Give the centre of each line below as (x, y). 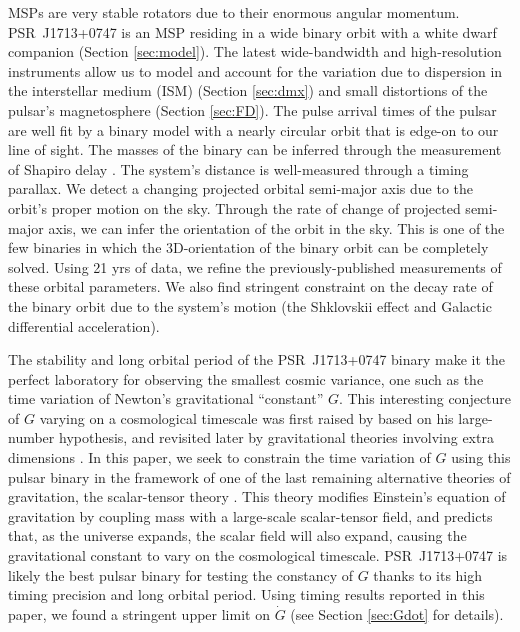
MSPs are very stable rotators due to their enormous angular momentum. (234, 12)
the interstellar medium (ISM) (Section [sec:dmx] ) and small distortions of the (248, 90)
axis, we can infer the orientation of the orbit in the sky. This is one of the (276, 227)
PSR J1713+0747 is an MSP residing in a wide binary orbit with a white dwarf (252, 31)
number (31, 437)
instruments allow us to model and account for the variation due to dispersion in (255, 70)
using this (481, 457)
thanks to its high (428, 574)
